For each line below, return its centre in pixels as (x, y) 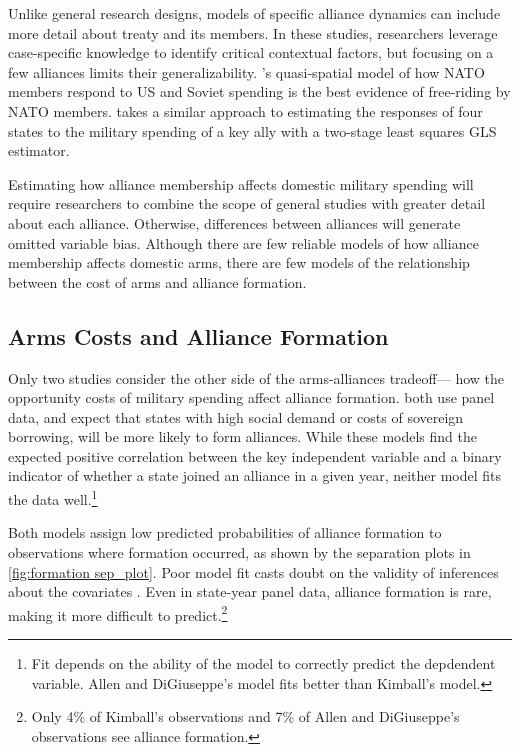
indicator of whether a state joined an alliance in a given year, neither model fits (255, 475)
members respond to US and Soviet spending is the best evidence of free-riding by (259, 91)
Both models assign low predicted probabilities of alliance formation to (225, 532)
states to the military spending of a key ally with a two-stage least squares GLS (252, 130)
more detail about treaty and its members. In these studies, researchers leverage (253, 32)
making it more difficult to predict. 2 (118, 613)
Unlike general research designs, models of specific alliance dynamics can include (254, 13)
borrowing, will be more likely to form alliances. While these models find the (242, 436)
